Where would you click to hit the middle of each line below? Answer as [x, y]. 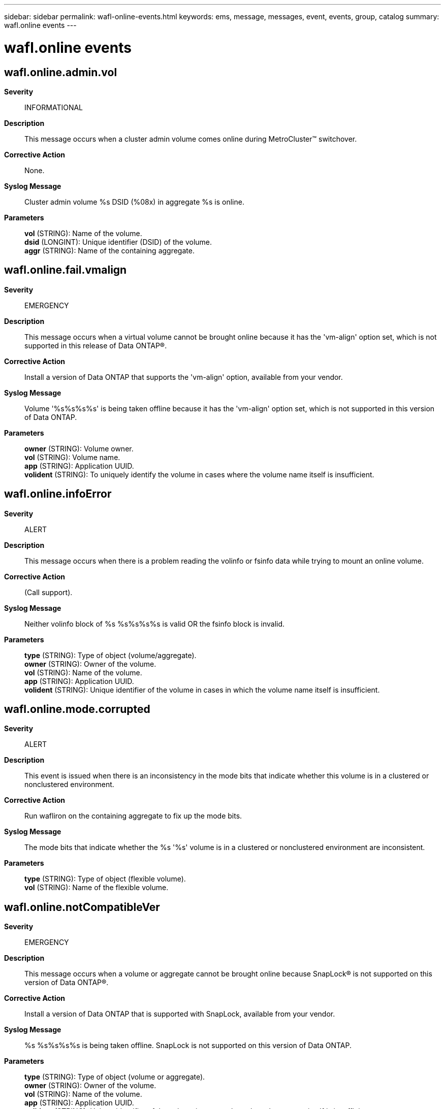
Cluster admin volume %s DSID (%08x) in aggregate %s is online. [134, 202]
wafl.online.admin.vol [61, 72]
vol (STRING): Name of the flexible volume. [97, 888]
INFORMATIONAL [54, 107]
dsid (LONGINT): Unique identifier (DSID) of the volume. [118, 242]
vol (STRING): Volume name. [72, 457]
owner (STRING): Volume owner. [79, 448]
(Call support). [49, 592]
